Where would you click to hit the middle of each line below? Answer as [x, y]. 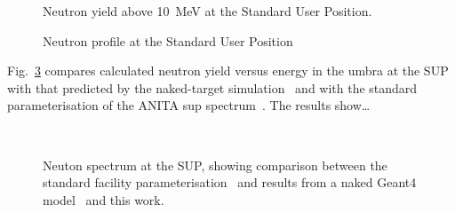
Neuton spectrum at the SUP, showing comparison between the [215, 165]
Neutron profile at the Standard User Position [168, 40]
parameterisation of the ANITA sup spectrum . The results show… [189, 105]
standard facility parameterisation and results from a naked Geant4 [230, 182]
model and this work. [104, 199]
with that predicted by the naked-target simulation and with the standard [212, 87]
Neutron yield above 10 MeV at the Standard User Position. [208, 11]
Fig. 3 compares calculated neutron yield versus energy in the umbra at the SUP [228, 71]
